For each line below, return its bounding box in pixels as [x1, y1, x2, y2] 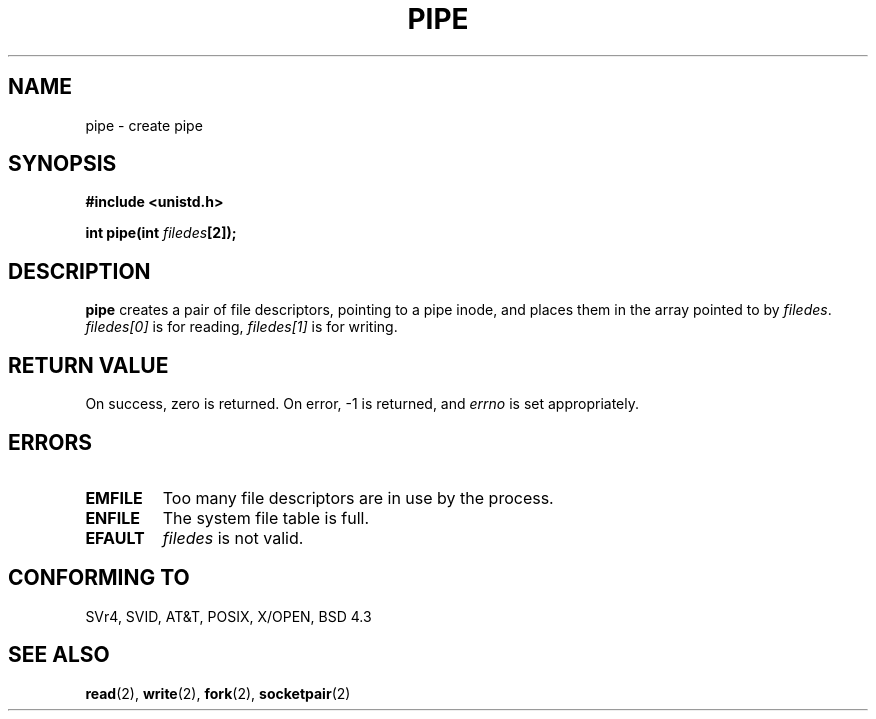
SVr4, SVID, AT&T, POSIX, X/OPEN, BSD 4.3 [85, 607, 372, 625]
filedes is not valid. [162, 527, 304, 548]
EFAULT [85, 527, 145, 548]
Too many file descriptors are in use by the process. [162, 487, 554, 508]
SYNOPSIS [8, 151, 117, 177]
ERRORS [8, 429, 93, 455]
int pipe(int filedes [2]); [85, 224, 237, 242]
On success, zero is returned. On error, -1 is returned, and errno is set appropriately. [85, 395, 639, 413]
